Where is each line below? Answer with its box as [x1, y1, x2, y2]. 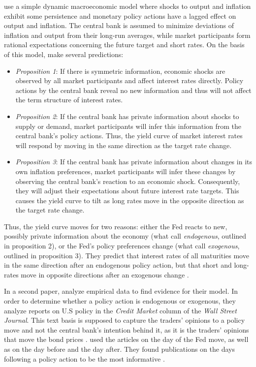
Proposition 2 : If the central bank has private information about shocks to [15, 111, 239, 121]
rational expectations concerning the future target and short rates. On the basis [4, 39, 245, 50]
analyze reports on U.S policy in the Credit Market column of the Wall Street [4, 305, 237, 315]
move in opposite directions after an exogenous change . [21, 269, 189, 279]
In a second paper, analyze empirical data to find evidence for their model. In [4, 286, 238, 296]
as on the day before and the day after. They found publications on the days [4, 344, 235, 354]
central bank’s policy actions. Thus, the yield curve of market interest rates [15, 130, 243, 141]
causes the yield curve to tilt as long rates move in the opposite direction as [15, 195, 244, 205]
